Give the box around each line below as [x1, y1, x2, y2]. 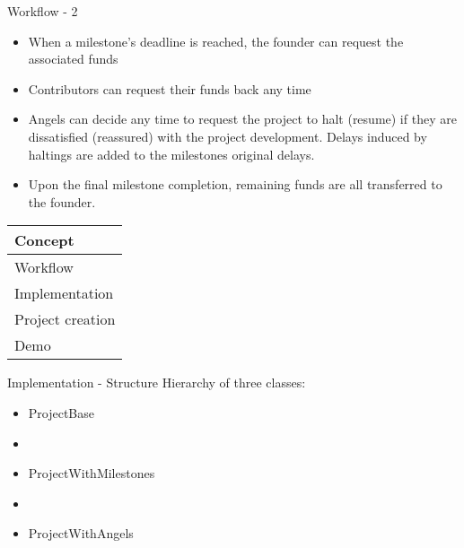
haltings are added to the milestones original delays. [28, 144, 315, 163]
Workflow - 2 [7, 2, 78, 20]
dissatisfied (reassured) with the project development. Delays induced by [28, 126, 427, 145]
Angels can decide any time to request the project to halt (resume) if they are [28, 109, 457, 128]
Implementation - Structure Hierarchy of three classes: [7, 373, 306, 392]
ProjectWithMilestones [28, 464, 155, 483]
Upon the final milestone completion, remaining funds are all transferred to [28, 175, 442, 194]
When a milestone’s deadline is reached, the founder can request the [28, 31, 404, 50]
